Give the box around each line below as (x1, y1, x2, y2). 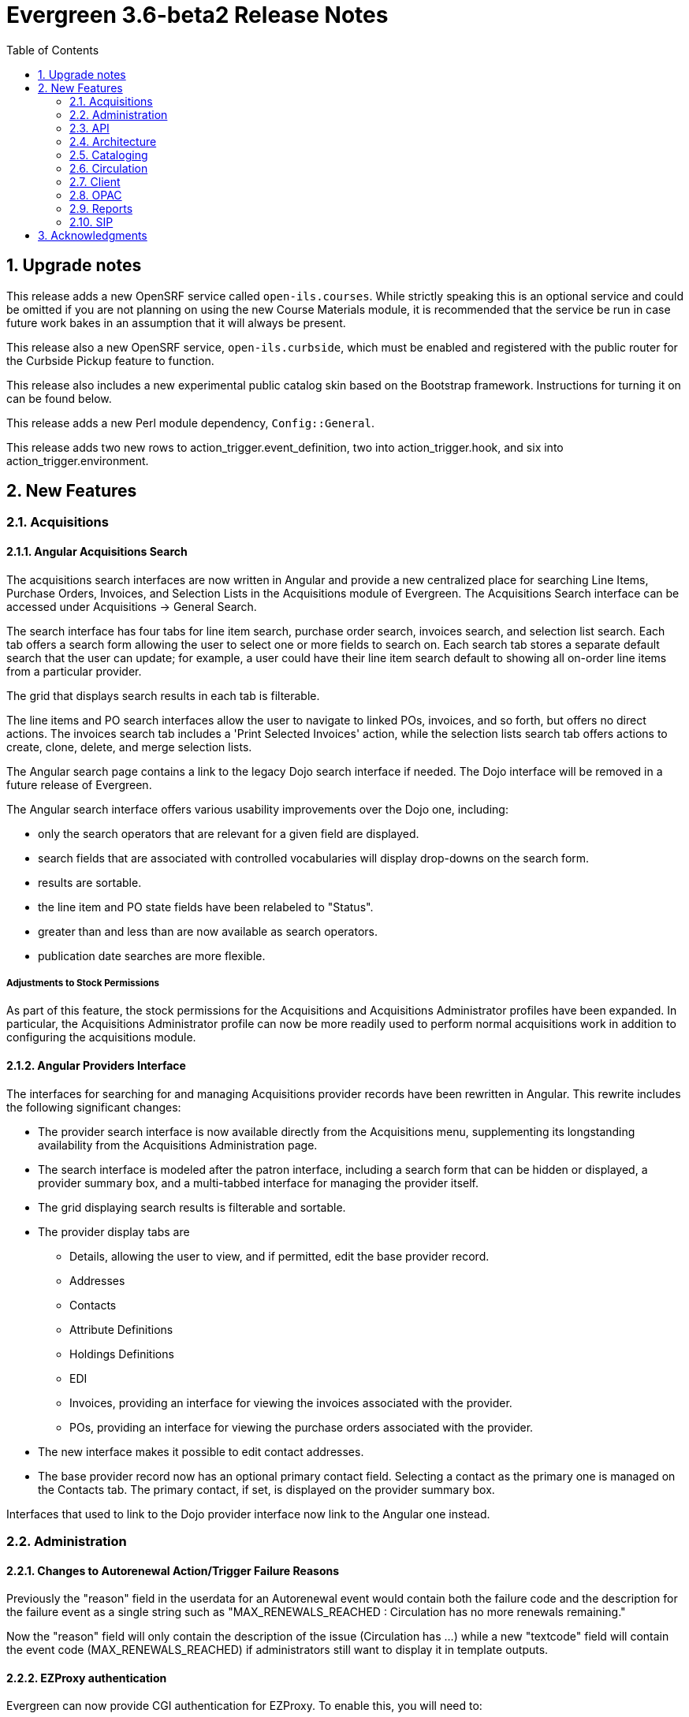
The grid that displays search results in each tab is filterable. (6, 688, 320, 702)
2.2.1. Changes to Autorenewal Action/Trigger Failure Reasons (6, 1563, 340, 1577)
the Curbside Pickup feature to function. (6, 353, 214, 367)
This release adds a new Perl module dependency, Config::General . (6, 415, 375, 430)
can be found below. (6, 391, 112, 405)
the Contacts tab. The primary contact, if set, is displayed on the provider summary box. (38, 1482, 495, 1496)
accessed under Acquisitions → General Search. (6, 599, 257, 613)
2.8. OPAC (69, 188, 122, 202)
